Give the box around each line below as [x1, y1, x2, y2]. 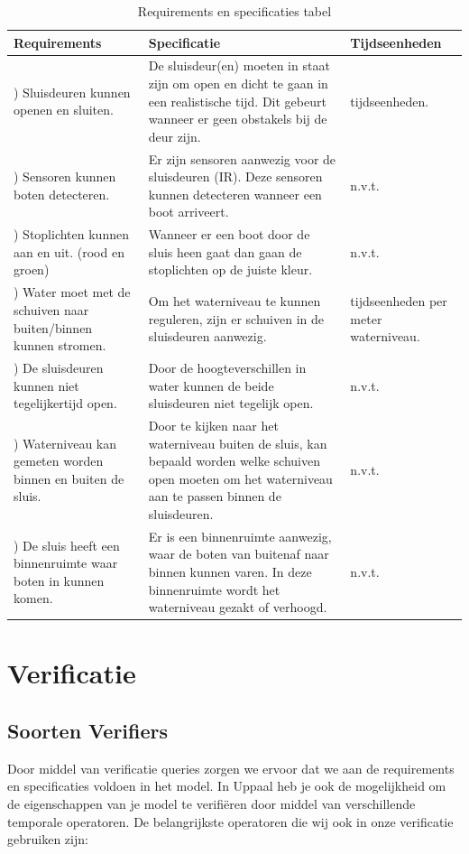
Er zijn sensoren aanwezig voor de [148, 149, 336, 168]
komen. [14, 589, 53, 608]
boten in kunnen [14, 571, 105, 589]
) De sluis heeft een [14, 535, 120, 554]
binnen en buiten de [14, 469, 124, 487]
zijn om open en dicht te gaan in [148, 74, 328, 93]
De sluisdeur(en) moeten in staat [148, 56, 330, 75]
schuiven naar [14, 300, 89, 319]
